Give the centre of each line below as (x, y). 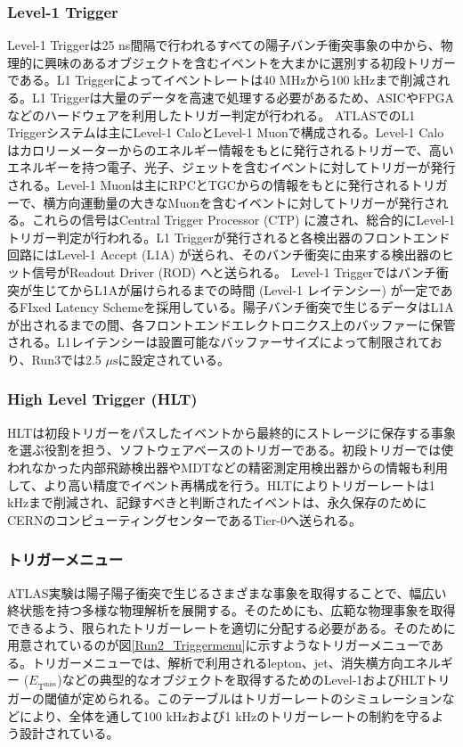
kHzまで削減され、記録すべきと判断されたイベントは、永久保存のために (217, 502)
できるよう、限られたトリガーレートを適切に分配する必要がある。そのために (231, 627)
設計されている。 (69, 733)
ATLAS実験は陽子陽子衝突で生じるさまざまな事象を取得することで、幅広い (227, 592)
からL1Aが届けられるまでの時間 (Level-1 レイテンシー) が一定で (255, 289)
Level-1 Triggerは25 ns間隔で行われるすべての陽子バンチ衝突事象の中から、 (224, 45)
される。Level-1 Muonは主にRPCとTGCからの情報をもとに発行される (209, 184)
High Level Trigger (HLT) (102, 399)
